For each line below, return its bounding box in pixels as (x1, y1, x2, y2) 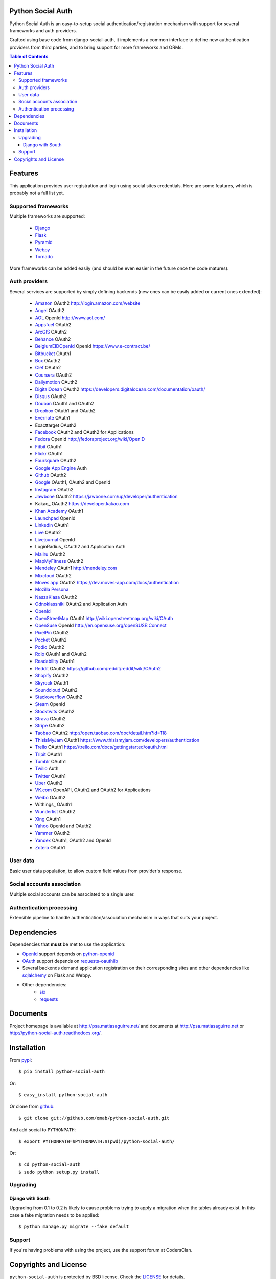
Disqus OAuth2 (35, 393, 67, 399)
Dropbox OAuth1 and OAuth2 (35, 407, 96, 414)
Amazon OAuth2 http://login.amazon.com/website (35, 300, 141, 306)
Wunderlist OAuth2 (35, 808, 75, 814)
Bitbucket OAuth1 (35, 350, 72, 357)
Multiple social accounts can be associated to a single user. (9, 891, 135, 897)
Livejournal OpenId (35, 536, 75, 542)
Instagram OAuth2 (35, 487, 74, 493)
